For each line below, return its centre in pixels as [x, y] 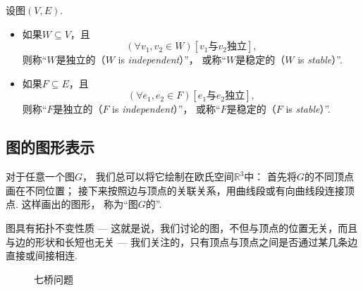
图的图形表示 [50, 147]
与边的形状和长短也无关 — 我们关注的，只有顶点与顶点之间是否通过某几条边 [182, 241]
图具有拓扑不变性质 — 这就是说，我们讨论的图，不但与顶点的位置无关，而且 [182, 227]
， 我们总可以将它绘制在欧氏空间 [158, 177]
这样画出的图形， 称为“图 [80, 204]
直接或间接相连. [42, 255]
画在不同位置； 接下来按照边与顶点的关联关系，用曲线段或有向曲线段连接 [175, 190]
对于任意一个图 [40, 177]
